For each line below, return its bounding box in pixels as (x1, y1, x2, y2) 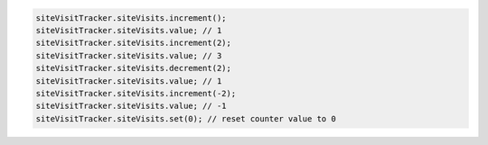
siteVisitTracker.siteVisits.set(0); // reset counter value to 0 (35, 113, 336, 123)
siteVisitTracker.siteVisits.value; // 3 (35, 50, 222, 60)
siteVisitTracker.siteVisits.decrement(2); (35, 63, 232, 74)
